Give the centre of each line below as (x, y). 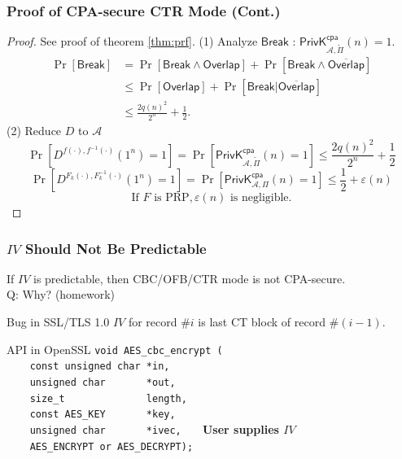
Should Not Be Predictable (116, 248)
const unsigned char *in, (100, 367)
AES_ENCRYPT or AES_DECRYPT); (111, 446)
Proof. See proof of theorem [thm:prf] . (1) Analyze (132, 41)
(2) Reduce (34, 131)
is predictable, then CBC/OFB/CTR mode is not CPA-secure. (190, 278)
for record (153, 322)
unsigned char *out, (103, 382)
